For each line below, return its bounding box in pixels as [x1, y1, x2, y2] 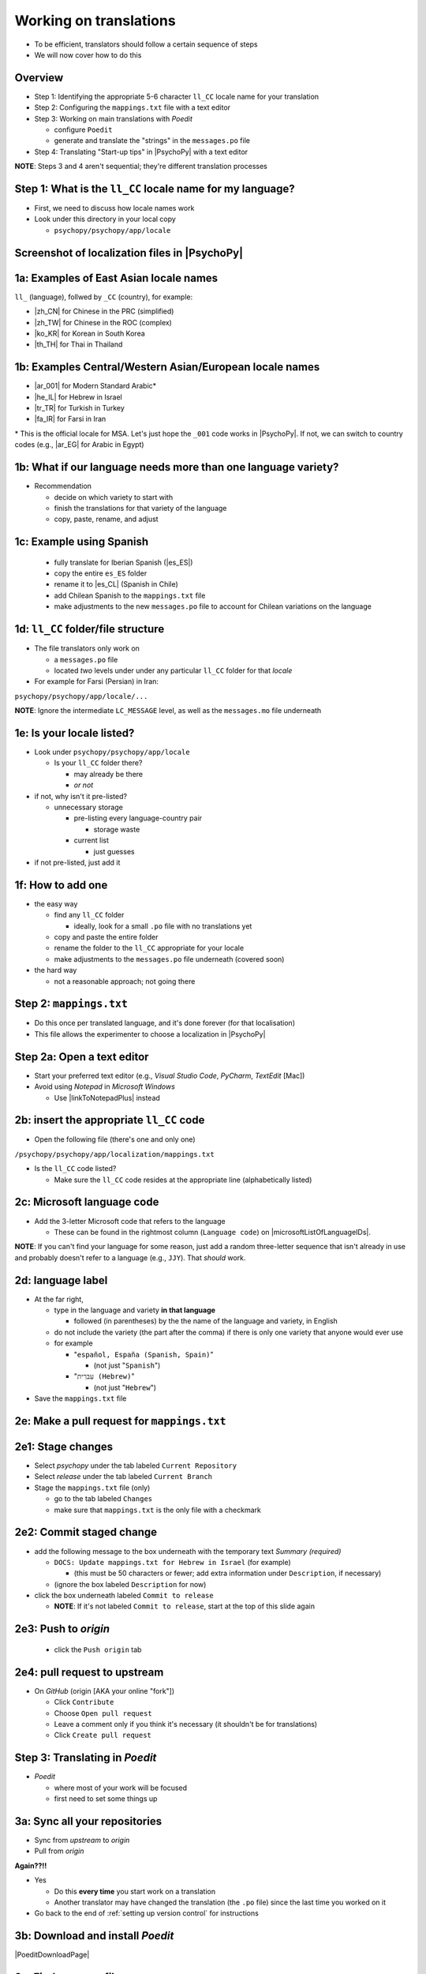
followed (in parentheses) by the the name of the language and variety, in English [73, 1316, 338, 1326]
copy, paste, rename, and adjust [54, 514, 159, 524]
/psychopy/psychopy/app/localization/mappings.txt [14, 1150, 215, 1158]
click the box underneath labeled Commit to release [34, 1591, 214, 1601]
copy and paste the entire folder [54, 933, 159, 942]
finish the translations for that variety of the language [54, 503, 227, 512]
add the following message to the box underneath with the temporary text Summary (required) [34, 1546, 342, 1556]
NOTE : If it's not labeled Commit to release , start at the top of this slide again [54, 1601, 316, 1611]
